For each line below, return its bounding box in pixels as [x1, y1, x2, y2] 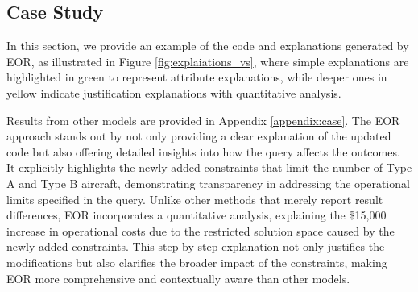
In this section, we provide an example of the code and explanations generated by [6, 37, 409, 54]
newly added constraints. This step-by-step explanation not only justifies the [6, 238, 385, 255]
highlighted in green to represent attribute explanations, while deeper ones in [6, 69, 387, 86]
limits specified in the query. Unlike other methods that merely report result [6, 190, 383, 207]
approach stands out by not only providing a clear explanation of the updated [6, 127, 391, 144]
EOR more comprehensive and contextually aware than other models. [6, 269, 350, 286]
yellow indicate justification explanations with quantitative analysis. [6, 84, 341, 101]
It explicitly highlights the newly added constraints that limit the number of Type [6, 159, 412, 176]
